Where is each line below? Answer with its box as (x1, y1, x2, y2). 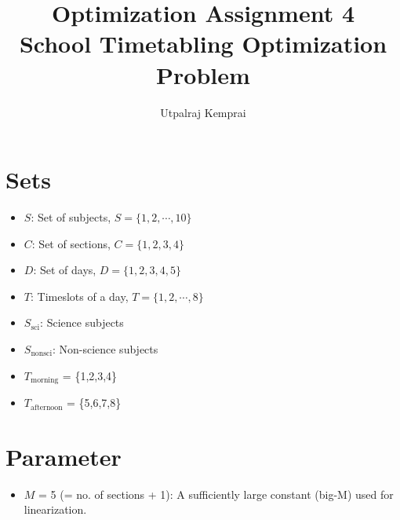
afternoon (30, 403, 63, 412)
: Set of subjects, (31, 209, 111, 225)
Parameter (5, 440, 122, 472)
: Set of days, (33, 262, 96, 278)
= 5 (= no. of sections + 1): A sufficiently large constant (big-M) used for (38, 485, 394, 502)
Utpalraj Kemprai (160, 104, 246, 120)
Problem (156, 58, 250, 90)
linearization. (24, 501, 87, 518)
